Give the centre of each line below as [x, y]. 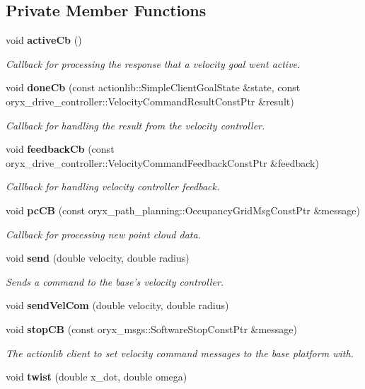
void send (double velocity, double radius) [98, 258]
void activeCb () [44, 40]
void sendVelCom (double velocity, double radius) [117, 305]
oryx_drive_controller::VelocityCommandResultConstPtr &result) [150, 101]
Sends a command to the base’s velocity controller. [115, 281]
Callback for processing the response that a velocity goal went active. [153, 63]
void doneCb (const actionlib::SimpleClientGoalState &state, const [153, 87]
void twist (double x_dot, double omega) [97, 377]
